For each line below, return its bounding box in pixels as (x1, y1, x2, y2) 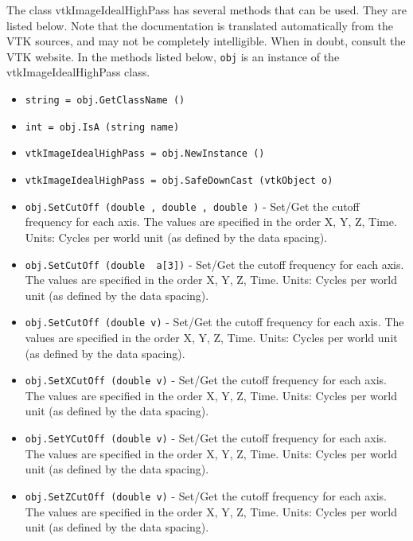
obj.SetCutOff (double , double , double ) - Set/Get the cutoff (25, 197, 360, 214)
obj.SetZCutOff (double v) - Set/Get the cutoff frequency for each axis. (25, 487, 387, 504)
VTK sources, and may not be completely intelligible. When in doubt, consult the (6, 33, 406, 49)
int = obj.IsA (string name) (25, 121, 180, 133)
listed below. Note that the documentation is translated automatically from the (6, 17, 394, 33)
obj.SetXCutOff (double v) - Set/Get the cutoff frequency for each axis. (25, 372, 387, 388)
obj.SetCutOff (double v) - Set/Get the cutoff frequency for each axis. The (25, 313, 404, 330)
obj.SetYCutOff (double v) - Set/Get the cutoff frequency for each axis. (25, 430, 387, 446)
